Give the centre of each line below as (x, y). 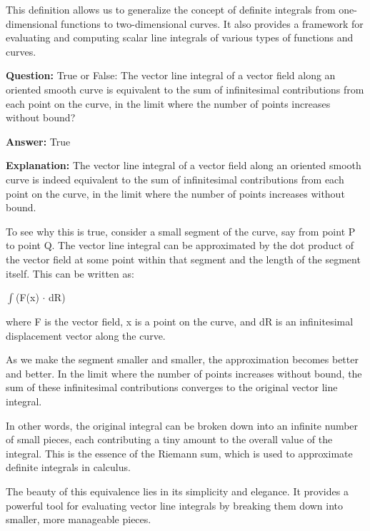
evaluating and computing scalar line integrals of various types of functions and (180, 37)
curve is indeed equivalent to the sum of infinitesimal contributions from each (175, 179)
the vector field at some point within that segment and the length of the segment (183, 259)
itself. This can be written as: (70, 273)
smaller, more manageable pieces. (79, 519)
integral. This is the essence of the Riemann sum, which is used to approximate (179, 453)
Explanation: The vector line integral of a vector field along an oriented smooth (184, 165)
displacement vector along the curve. (86, 335)
